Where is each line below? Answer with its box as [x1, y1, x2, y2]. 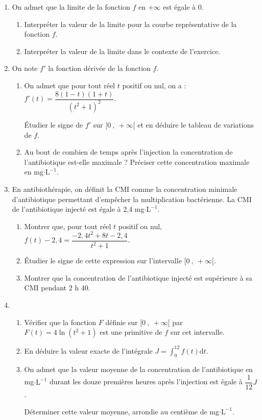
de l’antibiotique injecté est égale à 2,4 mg [12, 204, 145, 214]
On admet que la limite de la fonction [12, 2, 130, 12]
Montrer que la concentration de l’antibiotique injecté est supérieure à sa [24, 272, 252, 283]
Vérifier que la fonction [24, 316, 97, 327]
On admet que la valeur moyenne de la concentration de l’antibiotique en [24, 364, 253, 375]
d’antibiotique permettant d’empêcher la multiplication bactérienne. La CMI [12, 193, 252, 204]
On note [12, 63, 38, 73]
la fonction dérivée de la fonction [48, 63, 151, 73]
